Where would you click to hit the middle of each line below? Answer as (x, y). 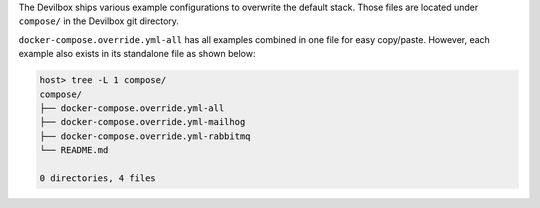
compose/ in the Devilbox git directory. (99, 21)
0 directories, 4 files (98, 178)
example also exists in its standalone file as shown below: (137, 54)
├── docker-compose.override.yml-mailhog (142, 122)
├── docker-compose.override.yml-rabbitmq (145, 136)
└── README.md (74, 150)
